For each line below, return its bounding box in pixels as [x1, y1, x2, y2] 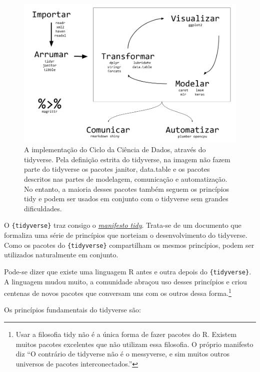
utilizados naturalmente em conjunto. [4, 249, 118, 260]
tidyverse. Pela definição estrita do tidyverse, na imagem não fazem [24, 154, 230, 164]
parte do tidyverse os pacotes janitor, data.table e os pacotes [24, 164, 210, 174]
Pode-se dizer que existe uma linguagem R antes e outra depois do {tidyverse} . [4, 266, 251, 276]
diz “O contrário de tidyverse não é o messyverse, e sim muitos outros [15, 348, 230, 359]
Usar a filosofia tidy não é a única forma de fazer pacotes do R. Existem [15, 328, 237, 339]
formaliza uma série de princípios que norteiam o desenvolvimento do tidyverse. [4, 230, 247, 240]
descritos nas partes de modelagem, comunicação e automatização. [24, 173, 227, 184]
